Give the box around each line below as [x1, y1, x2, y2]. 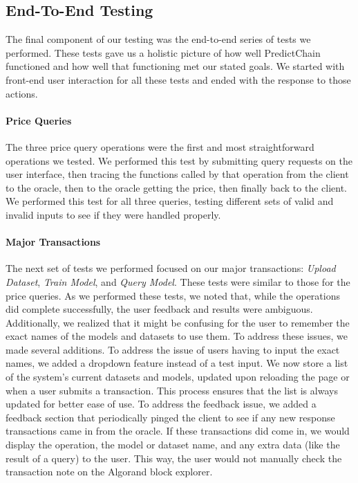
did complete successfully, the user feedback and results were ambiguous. [6, 302, 313, 316]
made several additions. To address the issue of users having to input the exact [6, 342, 340, 356]
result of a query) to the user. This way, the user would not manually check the [6, 450, 342, 465]
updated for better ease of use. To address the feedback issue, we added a [6, 397, 317, 411]
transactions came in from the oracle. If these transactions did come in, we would [6, 423, 350, 438]
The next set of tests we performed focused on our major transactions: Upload [6, 261, 336, 275]
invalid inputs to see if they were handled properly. [6, 207, 221, 221]
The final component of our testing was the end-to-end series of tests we [6, 32, 311, 46]
